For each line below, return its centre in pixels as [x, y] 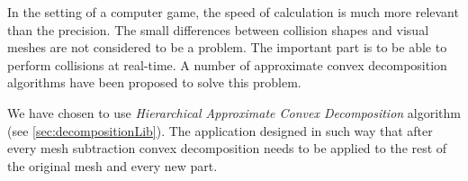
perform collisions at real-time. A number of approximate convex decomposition [227, 64]
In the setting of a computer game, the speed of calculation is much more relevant [233, 12]
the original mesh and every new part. [112, 165]
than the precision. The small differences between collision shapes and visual [218, 29]
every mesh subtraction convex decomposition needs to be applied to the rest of [227, 148]
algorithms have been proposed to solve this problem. [154, 82]
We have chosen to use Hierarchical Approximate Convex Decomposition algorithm [234, 112]
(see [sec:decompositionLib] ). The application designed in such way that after [220, 130]
